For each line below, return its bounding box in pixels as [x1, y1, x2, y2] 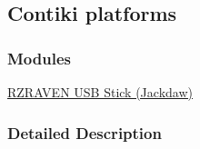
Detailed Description [7, 121, 162, 144]
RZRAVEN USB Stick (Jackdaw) [7, 83, 193, 101]
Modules [7, 46, 71, 69]
